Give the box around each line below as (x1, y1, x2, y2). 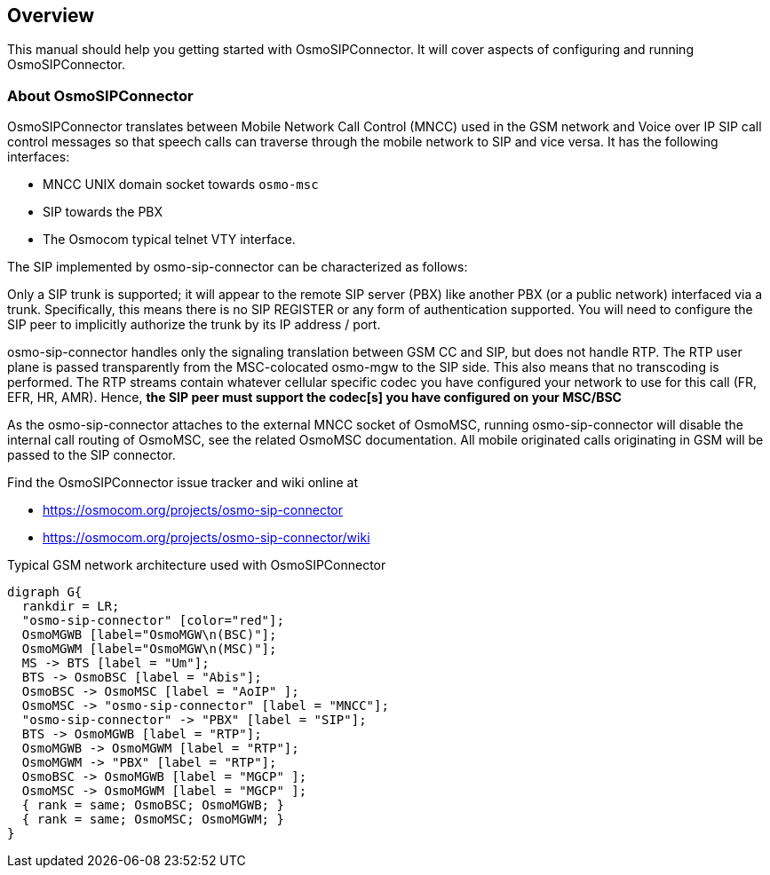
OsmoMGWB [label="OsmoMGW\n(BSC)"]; (21, 627, 277, 642)
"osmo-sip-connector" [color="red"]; (21, 613, 284, 628)
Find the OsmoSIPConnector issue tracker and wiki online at (7, 475, 358, 491)
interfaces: (7, 149, 70, 165)
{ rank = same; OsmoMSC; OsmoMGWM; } (21, 812, 284, 827)
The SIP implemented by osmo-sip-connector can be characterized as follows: (7, 259, 468, 275)
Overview (7, 4, 95, 27)
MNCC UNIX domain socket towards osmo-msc (43, 177, 319, 193)
